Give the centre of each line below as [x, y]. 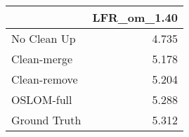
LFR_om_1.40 [135, 17]
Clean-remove [45, 79]
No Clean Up [44, 38]
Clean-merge [42, 59]
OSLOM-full [42, 99]
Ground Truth [46, 120]
